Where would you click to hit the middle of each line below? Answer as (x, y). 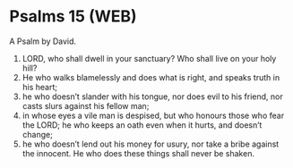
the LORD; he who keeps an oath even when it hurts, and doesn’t (142, 125)
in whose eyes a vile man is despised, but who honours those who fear (153, 115)
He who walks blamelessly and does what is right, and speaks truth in (151, 77)
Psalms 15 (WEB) (73, 17)
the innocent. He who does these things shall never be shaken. (138, 153)
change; (38, 134)
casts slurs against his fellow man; (86, 105)
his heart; (40, 87)
